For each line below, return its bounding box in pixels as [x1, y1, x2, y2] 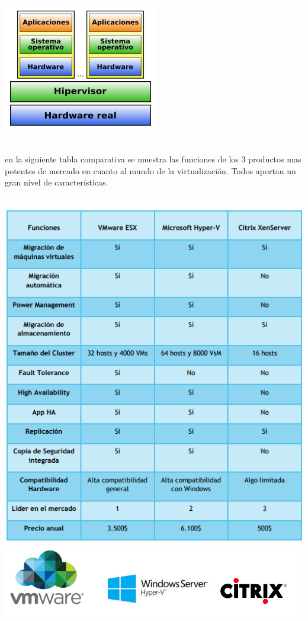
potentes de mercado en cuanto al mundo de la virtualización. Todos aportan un [5, 164, 296, 177]
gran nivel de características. [5, 176, 108, 188]
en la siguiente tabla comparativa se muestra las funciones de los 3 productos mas [5, 153, 301, 165]
